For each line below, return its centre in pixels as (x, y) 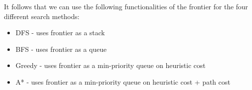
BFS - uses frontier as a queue (61, 49)
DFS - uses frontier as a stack (60, 33)
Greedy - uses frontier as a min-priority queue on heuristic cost (110, 65)
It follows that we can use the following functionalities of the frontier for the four (126, 6)
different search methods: (42, 16)
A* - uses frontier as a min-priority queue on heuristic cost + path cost (123, 81)
